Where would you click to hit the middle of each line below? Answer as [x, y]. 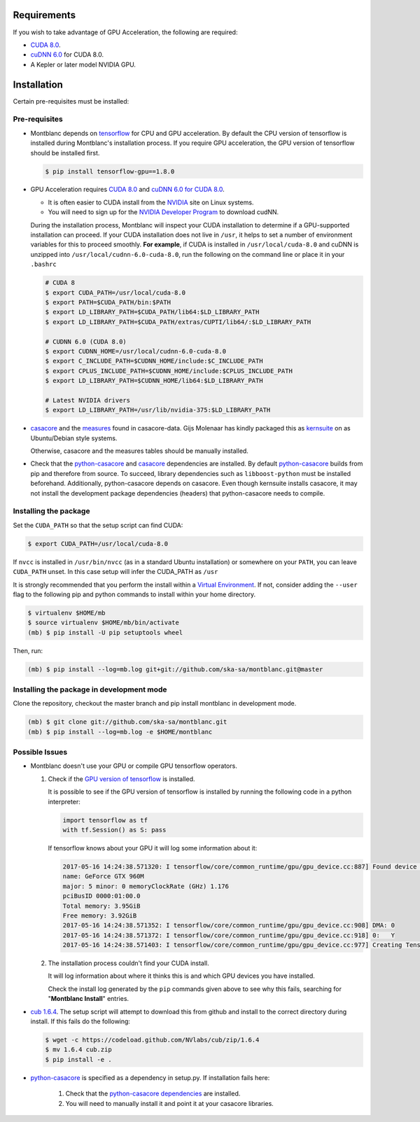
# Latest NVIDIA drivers [88, 400]
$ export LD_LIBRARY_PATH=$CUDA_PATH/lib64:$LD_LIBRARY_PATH [152, 312]
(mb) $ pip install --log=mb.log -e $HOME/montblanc [120, 732]
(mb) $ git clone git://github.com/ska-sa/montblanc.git [127, 722]
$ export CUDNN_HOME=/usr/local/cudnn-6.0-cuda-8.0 [136, 351]
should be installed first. [65, 153]
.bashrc [44, 265]
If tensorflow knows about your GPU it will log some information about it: [153, 848]
